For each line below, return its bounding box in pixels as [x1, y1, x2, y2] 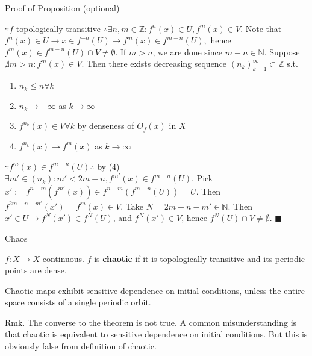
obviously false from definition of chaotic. [5, 340, 157, 352]
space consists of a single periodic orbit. [5, 296, 151, 308]
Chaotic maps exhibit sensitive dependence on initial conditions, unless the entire [5, 284, 305, 296]
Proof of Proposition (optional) [5, 2, 120, 14]
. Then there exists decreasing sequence [81, 57, 227, 70]
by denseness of [77, 119, 134, 132]
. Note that [240, 22, 282, 34]
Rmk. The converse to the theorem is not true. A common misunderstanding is [5, 316, 297, 328]
